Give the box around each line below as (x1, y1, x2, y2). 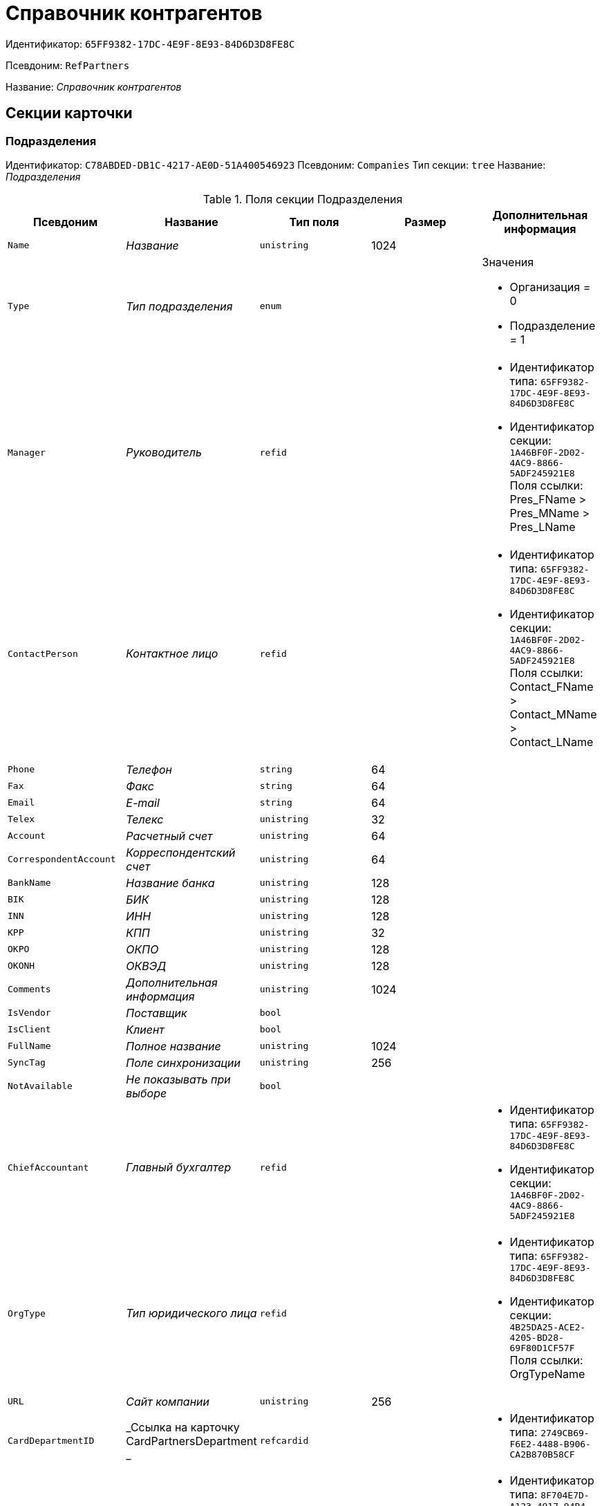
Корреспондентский (126, 845, 236, 859)
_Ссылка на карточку (126, 1420, 240, 1434)
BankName (8, 877, 51, 889)
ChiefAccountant (8, 1162, 89, 1173)
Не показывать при (126, 1072, 231, 1086)
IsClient (8, 1024, 51, 1035)
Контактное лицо (126, 647, 218, 661)
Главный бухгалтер (126, 1160, 232, 1175)
